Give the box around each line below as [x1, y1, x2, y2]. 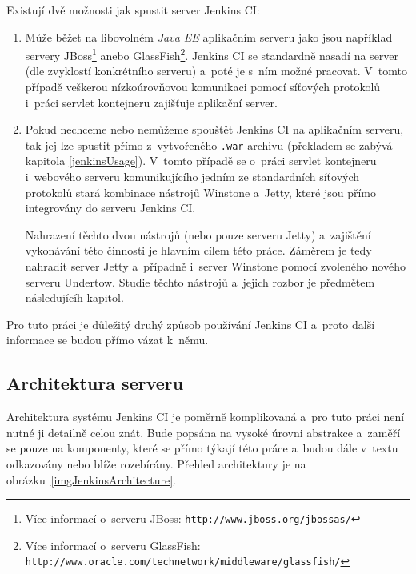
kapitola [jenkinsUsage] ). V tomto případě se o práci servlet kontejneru [25, 152, 377, 169]
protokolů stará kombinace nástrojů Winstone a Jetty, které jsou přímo [25, 183, 377, 200]
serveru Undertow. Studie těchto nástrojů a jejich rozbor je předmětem [25, 273, 375, 290]
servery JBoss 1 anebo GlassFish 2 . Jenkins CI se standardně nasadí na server [25, 45, 399, 63]
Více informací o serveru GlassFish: [25, 536, 201, 553]
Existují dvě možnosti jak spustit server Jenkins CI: [6, 2, 260, 18]
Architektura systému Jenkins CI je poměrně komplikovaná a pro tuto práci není [6, 408, 405, 425]
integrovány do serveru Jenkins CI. [25, 199, 196, 216]
